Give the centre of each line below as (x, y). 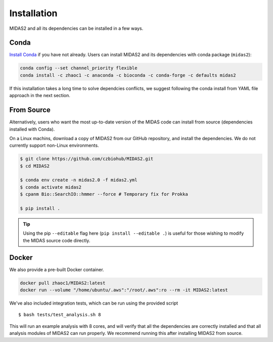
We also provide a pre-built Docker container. (57, 269)
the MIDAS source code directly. (57, 240)
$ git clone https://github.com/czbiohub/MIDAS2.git (87, 159)
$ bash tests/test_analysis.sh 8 (60, 315)
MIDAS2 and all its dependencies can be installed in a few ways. (76, 28)
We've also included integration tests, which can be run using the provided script (94, 303)
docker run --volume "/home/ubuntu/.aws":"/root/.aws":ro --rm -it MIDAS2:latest (124, 290)
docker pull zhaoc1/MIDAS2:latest (63, 283)
